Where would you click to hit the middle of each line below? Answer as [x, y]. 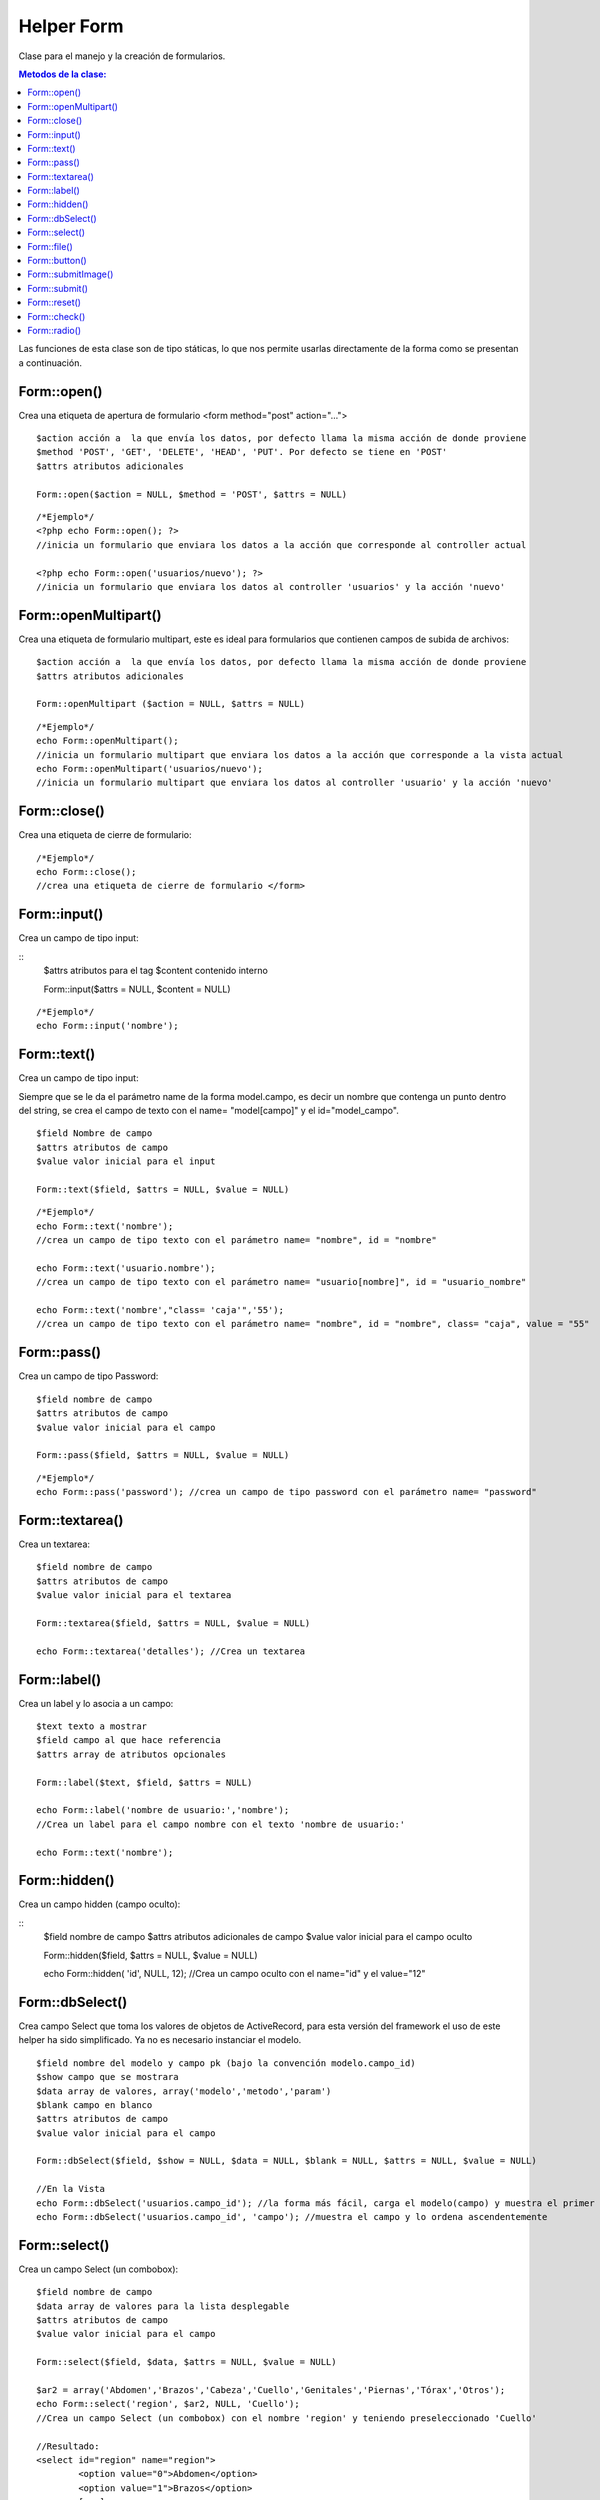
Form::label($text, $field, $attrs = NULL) [144, 1782]
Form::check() [56, 316]
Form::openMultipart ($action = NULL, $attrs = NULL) [170, 704]
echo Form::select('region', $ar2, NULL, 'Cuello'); [168, 2404]
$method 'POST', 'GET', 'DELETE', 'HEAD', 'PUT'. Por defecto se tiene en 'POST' [242, 452]
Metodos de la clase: [62, 74]
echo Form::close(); [86, 872]
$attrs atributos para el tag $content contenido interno [156, 971]
